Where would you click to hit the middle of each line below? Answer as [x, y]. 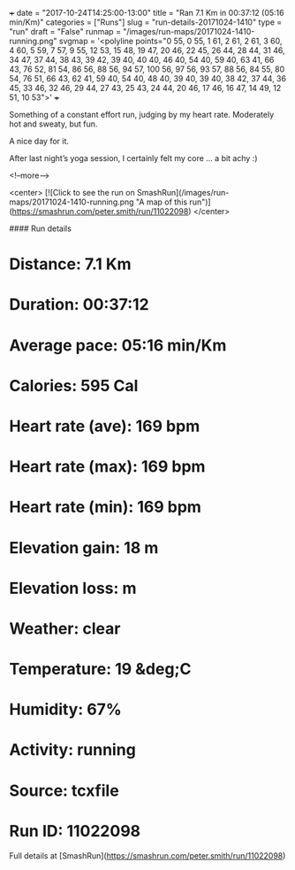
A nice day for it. [39, 141]
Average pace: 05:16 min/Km [118, 345]
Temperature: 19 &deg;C [100, 670]
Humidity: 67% [65, 709]
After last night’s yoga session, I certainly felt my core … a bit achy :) [133, 158]
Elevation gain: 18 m [84, 547]
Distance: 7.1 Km [70, 264]
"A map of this [162, 202]
